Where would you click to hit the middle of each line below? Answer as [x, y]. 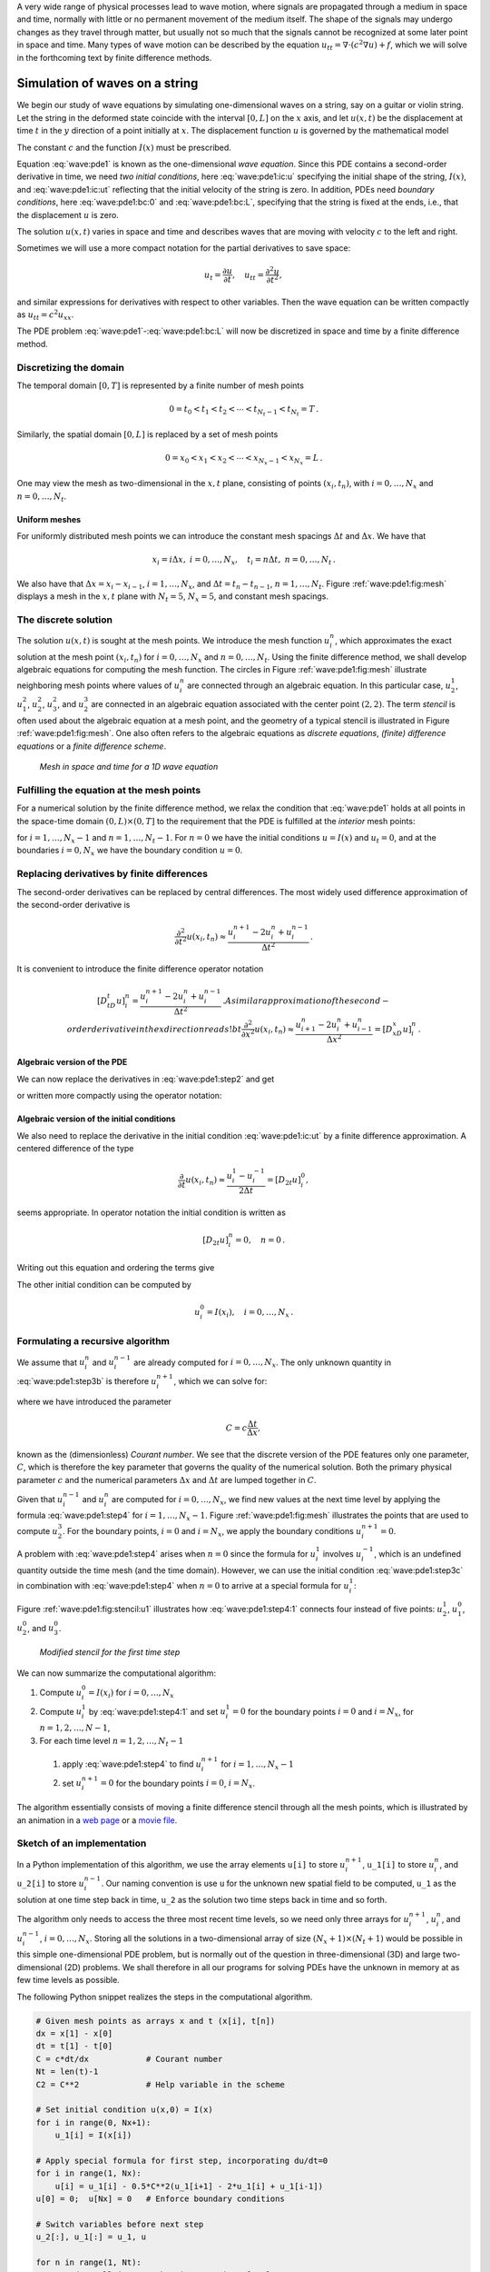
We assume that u [51, 1362]
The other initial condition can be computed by [104, 1284]
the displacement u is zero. [68, 214]
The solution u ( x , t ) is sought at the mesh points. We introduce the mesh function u [173, 641]
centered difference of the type [75, 1149]
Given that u [40, 1499]
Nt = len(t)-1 [67, 2072]
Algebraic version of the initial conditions [96, 1119]
